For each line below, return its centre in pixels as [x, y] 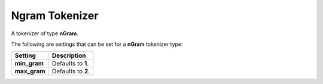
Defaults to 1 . [70, 64]
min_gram [29, 64]
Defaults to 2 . [71, 71]
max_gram [30, 71]
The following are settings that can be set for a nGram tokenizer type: [97, 44]
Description [69, 55]
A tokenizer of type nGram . [45, 33]
